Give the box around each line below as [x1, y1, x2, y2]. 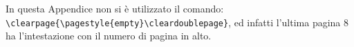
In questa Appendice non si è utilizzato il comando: [6, 1, 224, 15]
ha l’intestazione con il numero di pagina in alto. [6, 28, 212, 43]
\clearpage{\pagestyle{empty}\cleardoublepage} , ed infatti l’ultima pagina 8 [6, 15, 349, 29]
